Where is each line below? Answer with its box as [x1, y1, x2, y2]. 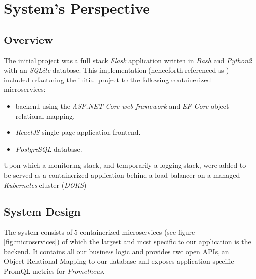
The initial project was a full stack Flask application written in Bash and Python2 [4, 55, 252, 65]
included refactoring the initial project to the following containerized [4, 74, 211, 84]
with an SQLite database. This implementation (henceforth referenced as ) [4, 65, 229, 75]
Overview [4, 32, 53, 47]
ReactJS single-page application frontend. [15, 127, 141, 137]
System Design [4, 203, 81, 219]
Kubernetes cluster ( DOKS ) [4, 179, 87, 190]
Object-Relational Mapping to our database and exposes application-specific [4, 256, 234, 266]
